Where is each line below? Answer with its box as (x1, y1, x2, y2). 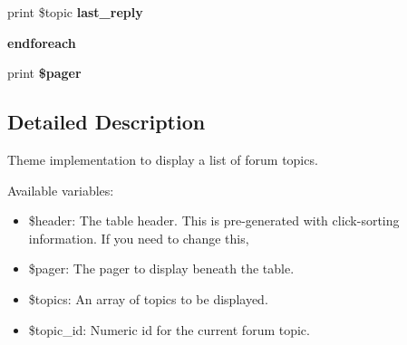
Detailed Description (7, 108, 206, 136)
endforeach (7, 33, 76, 52)
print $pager (7, 63, 82, 82)
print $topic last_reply (7, 3, 143, 21)
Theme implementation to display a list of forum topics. (7, 149, 318, 168)
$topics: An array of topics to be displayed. (28, 289, 268, 308)
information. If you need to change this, (28, 228, 249, 247)
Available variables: (7, 180, 114, 199)
